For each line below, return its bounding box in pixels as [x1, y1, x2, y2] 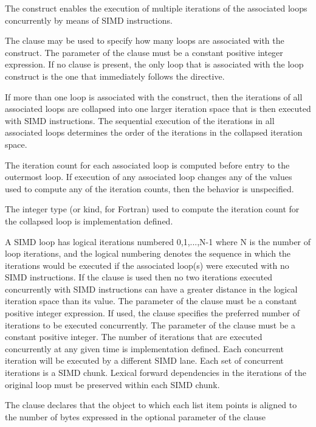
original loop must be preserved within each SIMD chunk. [5, 378, 220, 391]
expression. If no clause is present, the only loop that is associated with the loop [5, 58, 304, 71]
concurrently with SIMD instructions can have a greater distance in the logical [5, 282, 298, 295]
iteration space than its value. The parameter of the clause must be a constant [5, 294, 297, 307]
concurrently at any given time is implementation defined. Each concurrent [5, 342, 284, 355]
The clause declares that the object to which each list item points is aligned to [5, 398, 297, 411]
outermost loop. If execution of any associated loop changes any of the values [5, 170, 292, 183]
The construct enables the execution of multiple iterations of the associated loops [5, 2, 307, 14]
